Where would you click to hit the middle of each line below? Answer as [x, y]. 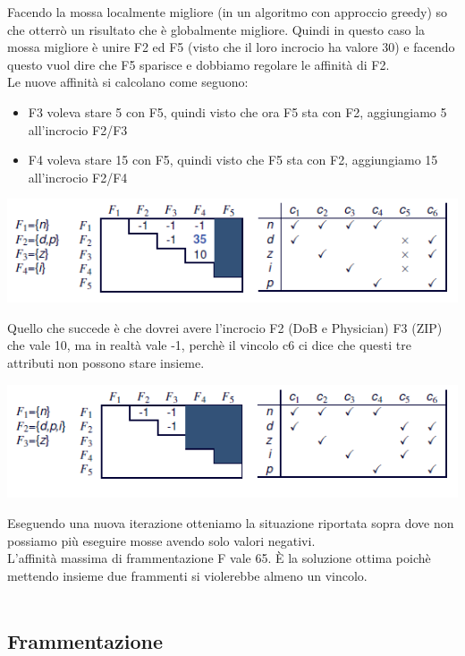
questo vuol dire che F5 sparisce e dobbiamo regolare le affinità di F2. [199, 64]
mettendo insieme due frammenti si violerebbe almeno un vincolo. [187, 575]
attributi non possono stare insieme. [106, 362]
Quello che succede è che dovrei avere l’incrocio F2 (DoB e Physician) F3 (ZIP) [225, 327]
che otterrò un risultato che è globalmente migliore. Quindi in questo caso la [216, 29]
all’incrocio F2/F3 [78, 129]
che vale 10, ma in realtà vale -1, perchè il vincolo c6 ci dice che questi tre [209, 345]
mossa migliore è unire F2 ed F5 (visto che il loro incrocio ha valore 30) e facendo [231, 47]
